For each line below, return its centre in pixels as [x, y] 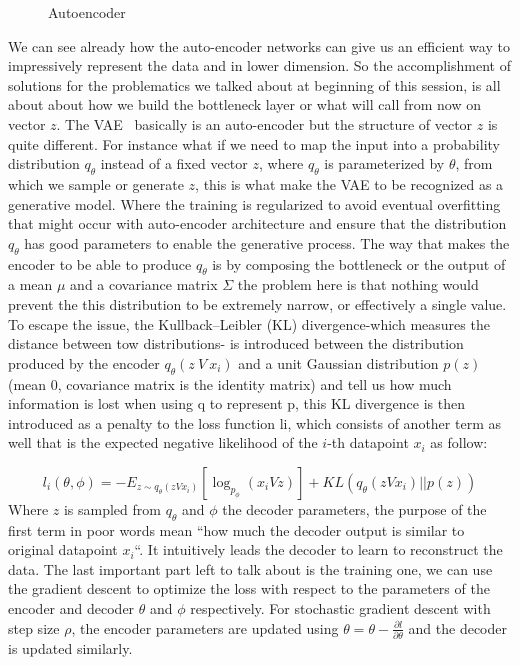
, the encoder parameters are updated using [205, 627]
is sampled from [112, 508]
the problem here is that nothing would [358, 284]
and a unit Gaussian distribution [338, 362]
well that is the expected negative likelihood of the [163, 442]
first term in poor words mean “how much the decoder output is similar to [236, 529]
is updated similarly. [70, 647]
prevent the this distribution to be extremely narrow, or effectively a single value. [257, 303]
